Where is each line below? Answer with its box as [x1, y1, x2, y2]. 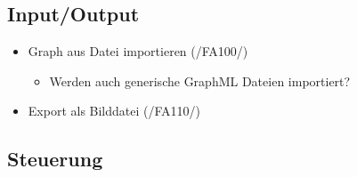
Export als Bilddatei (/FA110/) [28, 101, 201, 120]
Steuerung [7, 145, 103, 173]
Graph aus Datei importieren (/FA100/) [28, 42, 248, 60]
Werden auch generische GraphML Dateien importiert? [49, 71, 351, 90]
